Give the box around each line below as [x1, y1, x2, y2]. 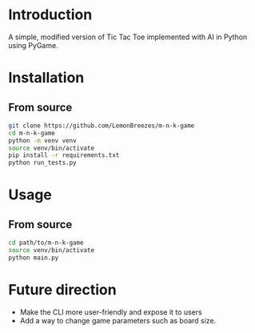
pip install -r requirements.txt [8, 151, 120, 159]
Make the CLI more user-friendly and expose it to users [19, 307, 202, 317]
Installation [8, 69, 85, 87]
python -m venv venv [8, 136, 78, 145]
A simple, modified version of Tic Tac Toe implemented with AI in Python [8, 32, 248, 42]
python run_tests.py [8, 158, 78, 167]
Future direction [8, 281, 118, 299]
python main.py [8, 254, 59, 262]
